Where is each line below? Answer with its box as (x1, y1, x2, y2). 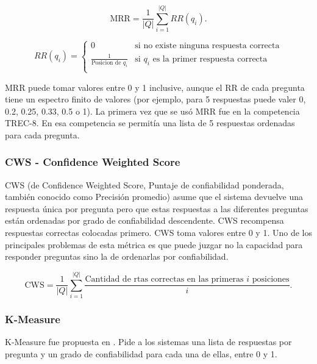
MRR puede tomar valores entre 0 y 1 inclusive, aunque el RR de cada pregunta (5, 80, 305, 93)
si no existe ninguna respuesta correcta (135, 41, 280, 51)
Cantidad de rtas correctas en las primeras (85, 275, 244, 284)
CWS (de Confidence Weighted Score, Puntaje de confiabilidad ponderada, (5, 178, 284, 191)
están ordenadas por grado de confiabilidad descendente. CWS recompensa (5, 214, 284, 227)
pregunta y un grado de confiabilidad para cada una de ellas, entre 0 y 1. (5, 347, 277, 360)
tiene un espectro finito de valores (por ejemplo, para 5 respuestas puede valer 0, (5, 93, 306, 105)
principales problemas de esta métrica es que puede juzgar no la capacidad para (5, 238, 303, 251)
